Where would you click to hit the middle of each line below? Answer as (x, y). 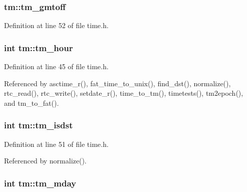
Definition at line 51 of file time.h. (56, 144)
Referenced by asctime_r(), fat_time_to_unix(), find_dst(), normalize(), (117, 83)
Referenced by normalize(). (45, 161)
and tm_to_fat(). (32, 103)
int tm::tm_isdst (39, 125)
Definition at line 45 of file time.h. (56, 66)
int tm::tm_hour (39, 47)
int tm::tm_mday (40, 183)
